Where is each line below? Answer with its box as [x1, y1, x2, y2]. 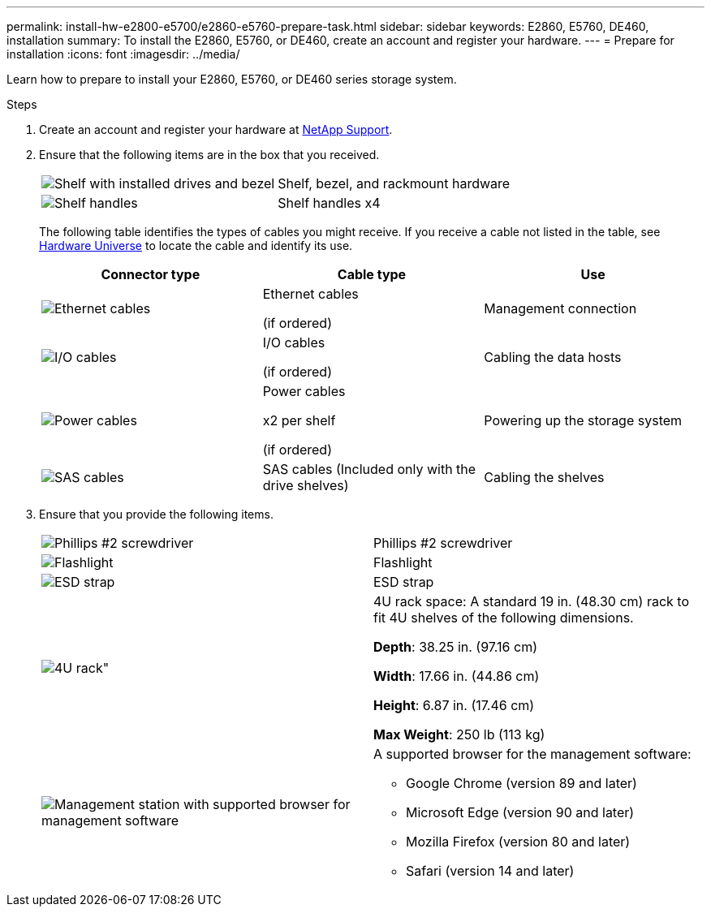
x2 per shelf [262, 412, 336, 429]
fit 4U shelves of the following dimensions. [373, 609, 634, 626]
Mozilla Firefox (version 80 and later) [406, 833, 631, 850]
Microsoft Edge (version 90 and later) [406, 804, 635, 820]
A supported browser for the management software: [373, 746, 692, 762]
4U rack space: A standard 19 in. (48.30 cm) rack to [373, 593, 690, 609]
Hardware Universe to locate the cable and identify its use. [39, 239, 353, 252]
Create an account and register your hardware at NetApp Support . [39, 123, 393, 136]
